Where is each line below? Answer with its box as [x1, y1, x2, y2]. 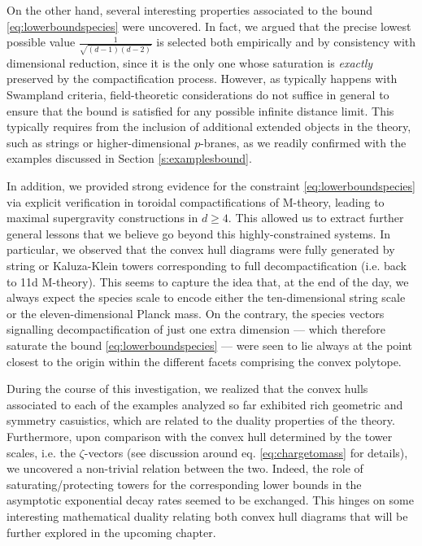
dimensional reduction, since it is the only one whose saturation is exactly [7, 54, 373, 71]
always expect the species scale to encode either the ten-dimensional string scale [7, 289, 406, 306]
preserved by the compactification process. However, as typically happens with [7, 70, 398, 87]
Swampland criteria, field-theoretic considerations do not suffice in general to [7, 86, 389, 103]
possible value [7, 33, 76, 50]
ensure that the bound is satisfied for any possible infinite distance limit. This [7, 102, 394, 119]
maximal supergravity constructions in [7, 209, 198, 226]
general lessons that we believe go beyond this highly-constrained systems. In [7, 225, 390, 242]
